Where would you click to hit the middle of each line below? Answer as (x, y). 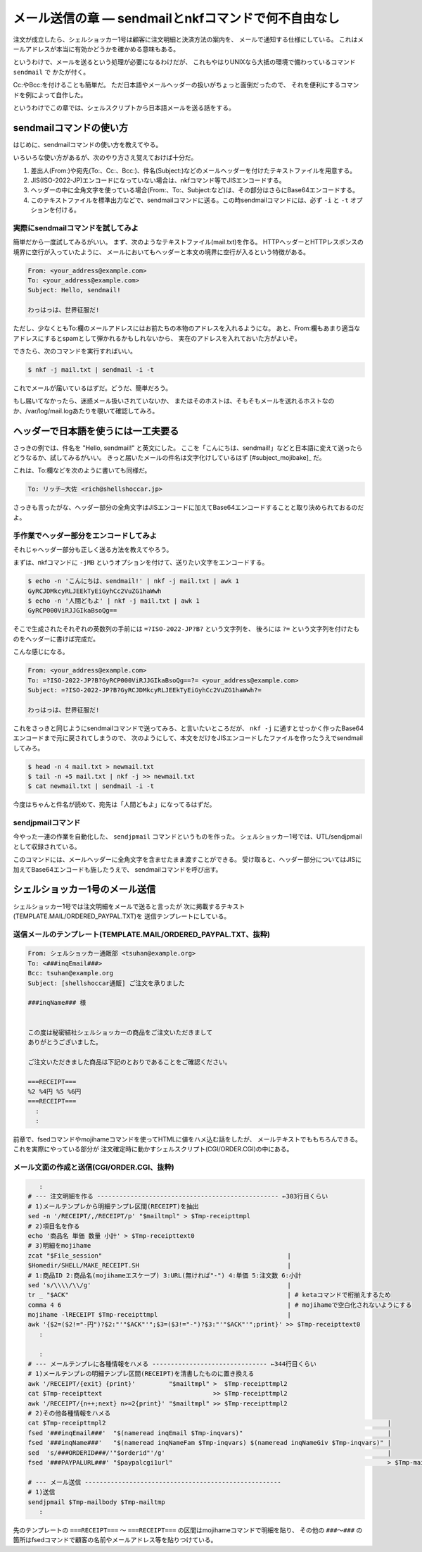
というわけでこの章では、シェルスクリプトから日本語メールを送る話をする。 (124, 107)
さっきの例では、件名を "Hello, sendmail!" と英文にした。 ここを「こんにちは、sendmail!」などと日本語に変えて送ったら (188, 448)
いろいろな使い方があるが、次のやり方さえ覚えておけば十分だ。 (105, 158)
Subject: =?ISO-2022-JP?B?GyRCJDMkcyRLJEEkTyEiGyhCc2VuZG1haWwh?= (145, 690)
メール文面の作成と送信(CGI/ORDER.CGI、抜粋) (94, 1168)
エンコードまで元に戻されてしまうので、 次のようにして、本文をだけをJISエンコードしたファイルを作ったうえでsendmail (188, 738)
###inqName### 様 (57, 1003)
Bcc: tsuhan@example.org (71, 973)
